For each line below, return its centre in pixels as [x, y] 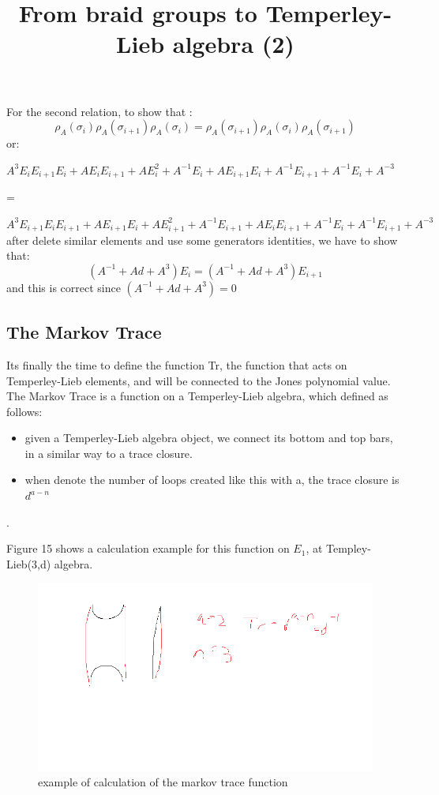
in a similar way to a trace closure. [109, 453]
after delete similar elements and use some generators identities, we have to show [202, 240]
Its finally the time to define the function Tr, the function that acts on [177, 364]
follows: [24, 411]
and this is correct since [64, 287]
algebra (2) [233, 44]
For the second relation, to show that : [99, 111]
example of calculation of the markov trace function [163, 782]
